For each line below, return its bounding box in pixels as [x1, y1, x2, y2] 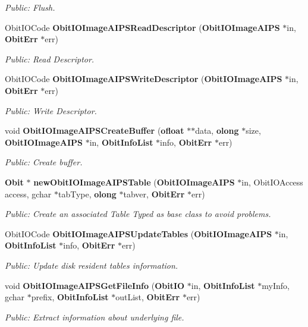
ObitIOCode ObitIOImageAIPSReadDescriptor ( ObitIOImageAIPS [5, 21, 280, 33]
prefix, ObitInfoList [31, 291, 109, 303]
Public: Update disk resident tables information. [5, 259, 178, 271]
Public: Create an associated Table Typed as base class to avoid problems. [5, 207, 271, 220]
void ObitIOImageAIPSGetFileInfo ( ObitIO [5, 279, 185, 291]
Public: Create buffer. [5, 156, 83, 168]
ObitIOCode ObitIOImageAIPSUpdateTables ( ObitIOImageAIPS [5, 227, 272, 240]
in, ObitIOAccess [241, 175, 303, 188]
